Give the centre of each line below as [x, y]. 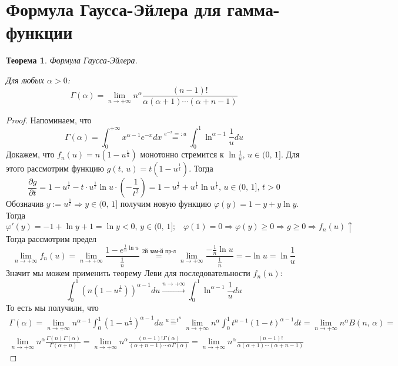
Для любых [25, 80]
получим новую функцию [166, 204]
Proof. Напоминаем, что [49, 120]
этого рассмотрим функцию [55, 168]
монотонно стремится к [182, 154]
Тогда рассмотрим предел [51, 238]
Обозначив [25, 204]
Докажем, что [30, 154]
